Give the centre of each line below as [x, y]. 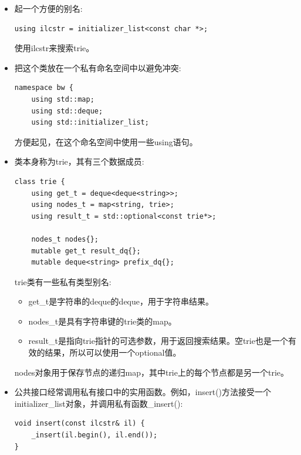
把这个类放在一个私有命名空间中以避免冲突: [98, 67]
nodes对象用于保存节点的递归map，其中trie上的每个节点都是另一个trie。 [152, 372]
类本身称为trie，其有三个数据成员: [79, 161]
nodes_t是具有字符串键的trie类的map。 [102, 321]
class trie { [40, 181]
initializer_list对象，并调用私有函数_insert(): [99, 403]
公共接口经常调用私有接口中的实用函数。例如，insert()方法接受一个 [143, 392]
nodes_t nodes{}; [65, 239]
